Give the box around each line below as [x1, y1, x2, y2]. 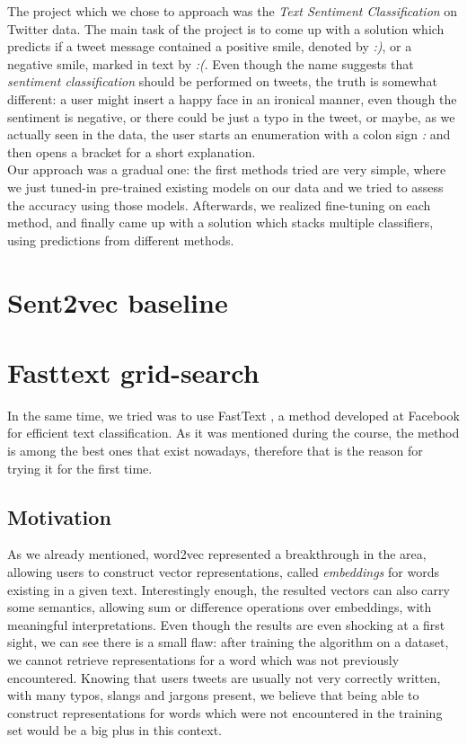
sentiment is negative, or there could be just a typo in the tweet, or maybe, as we [7, 107, 455, 126]
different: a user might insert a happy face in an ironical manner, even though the [7, 89, 457, 108]
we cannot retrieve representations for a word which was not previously [7, 650, 400, 669]
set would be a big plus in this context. [7, 721, 223, 740]
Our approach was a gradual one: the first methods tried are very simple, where [7, 160, 446, 179]
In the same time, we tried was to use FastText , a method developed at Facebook [7, 405, 460, 424]
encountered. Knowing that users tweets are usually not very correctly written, [7, 668, 441, 687]
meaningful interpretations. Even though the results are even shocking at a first [7, 615, 445, 634]
